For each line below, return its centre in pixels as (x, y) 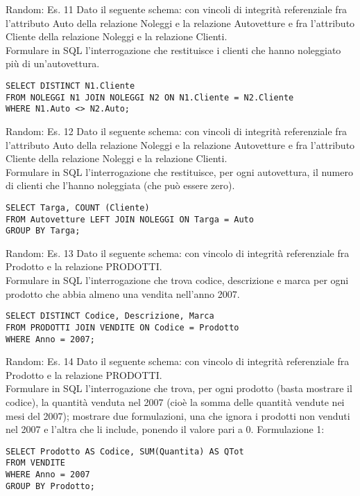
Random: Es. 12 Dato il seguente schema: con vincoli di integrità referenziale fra (177, 131)
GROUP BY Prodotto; (50, 486)
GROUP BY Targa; (43, 231)
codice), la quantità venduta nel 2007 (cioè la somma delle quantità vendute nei (175, 402)
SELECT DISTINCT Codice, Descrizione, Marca (110, 316)
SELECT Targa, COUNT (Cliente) (78, 207)
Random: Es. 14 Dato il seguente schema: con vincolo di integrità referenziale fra (178, 361)
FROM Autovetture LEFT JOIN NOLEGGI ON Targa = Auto (130, 219)
